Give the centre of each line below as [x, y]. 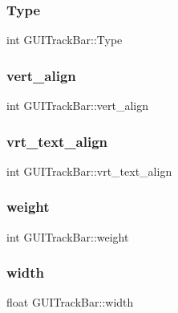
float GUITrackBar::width [70, 302]
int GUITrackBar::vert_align [77, 106]
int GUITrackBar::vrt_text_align [89, 171]
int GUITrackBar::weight [68, 236]
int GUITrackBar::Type [65, 40]
